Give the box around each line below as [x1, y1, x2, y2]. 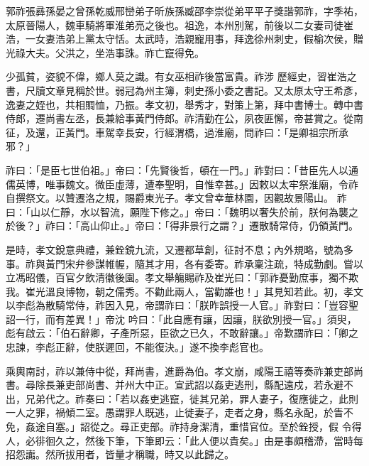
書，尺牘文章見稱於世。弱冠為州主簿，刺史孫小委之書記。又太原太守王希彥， [6, 82, 363, 97]
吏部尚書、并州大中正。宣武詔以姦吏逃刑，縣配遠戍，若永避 [65, 377, 343, 392]
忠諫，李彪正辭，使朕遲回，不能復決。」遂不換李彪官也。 [6, 340, 269, 354]
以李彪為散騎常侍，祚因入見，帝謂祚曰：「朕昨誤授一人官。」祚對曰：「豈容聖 [6, 298, 358, 313]
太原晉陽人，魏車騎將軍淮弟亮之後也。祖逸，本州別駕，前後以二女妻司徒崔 [6, 17, 353, 32]
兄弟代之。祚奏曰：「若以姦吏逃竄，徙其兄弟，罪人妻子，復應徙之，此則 [25, 391, 358, 406]
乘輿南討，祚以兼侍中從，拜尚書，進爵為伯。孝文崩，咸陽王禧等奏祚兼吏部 [6, 363, 353, 378]
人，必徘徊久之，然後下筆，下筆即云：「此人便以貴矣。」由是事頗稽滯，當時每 [6, 433, 363, 448]
